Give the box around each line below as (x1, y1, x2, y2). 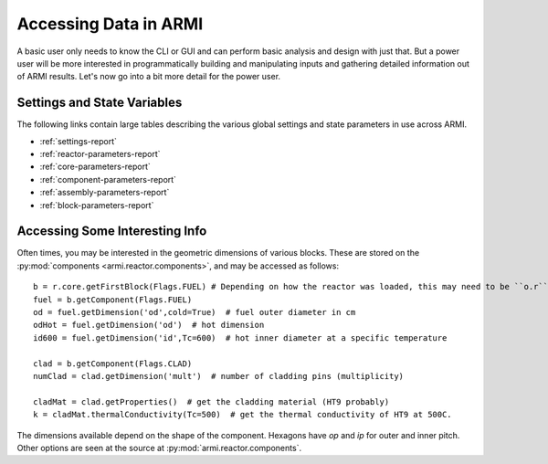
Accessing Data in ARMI (16, 14, 204, 34)
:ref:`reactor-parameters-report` (39, 149, 161, 160)
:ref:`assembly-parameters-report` (39, 187, 170, 198)
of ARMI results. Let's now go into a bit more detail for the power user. (16, 71, 281, 82)
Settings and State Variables (16, 95, 183, 111)
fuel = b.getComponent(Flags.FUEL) (33, 294, 193, 305)
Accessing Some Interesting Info (16, 224, 207, 239)
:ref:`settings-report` (39, 135, 118, 146)
